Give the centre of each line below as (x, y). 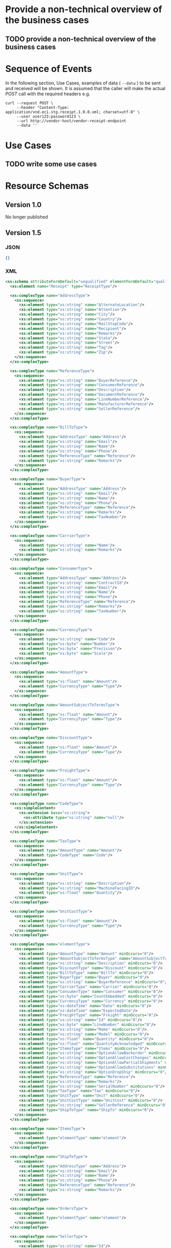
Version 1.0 (23, 205)
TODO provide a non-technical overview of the (81, 39)
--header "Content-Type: (43, 107)
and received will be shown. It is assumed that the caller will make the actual (85, 88)
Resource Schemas (47, 186)
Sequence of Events (49, 68)
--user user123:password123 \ (49, 116)
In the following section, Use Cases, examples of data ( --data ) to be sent (83, 83)
